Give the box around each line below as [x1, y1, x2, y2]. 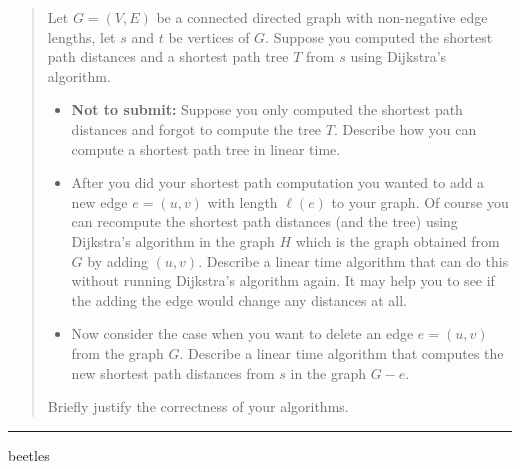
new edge [71, 191, 128, 212]
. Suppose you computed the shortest [265, 26, 493, 47]
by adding [87, 250, 148, 271]
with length [207, 191, 278, 212]
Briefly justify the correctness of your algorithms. [47, 396, 349, 417]
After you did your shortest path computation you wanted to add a [71, 172, 485, 193]
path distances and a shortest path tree [47, 46, 289, 67]
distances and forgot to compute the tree [71, 118, 322, 139]
